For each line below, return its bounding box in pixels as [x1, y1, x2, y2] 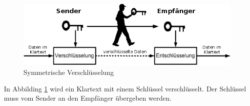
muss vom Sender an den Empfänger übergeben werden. [4, 93, 172, 103]
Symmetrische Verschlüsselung [23, 67, 114, 77]
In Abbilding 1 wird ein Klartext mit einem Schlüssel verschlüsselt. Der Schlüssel [4, 83, 246, 93]
